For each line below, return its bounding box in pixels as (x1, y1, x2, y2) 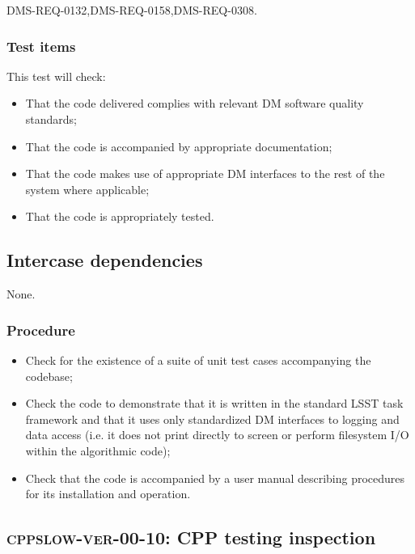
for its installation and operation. (25, 485, 191, 502)
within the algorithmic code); (25, 442, 171, 459)
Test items (6, 36, 76, 56)
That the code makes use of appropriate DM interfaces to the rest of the (25, 165, 385, 182)
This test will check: (6, 67, 106, 84)
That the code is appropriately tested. (25, 208, 214, 225)
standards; (25, 111, 78, 127)
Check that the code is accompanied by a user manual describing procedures (25, 469, 405, 486)
